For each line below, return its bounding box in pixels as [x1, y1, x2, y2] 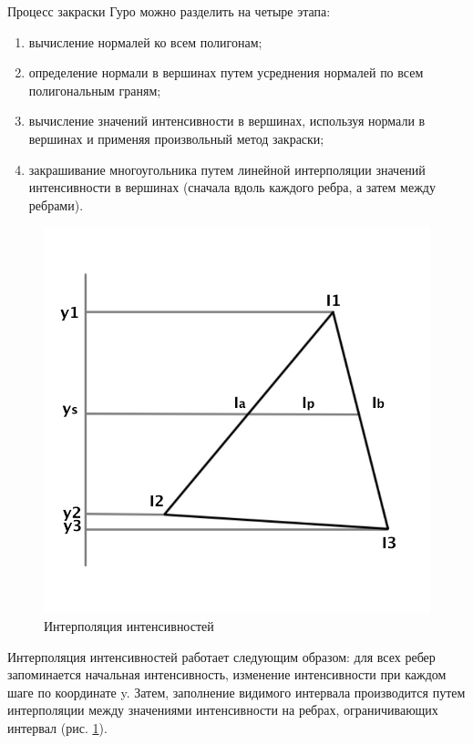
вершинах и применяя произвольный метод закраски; [28, 128, 324, 148]
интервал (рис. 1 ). [7, 718, 108, 737]
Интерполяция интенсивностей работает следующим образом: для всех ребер [7, 647, 436, 666]
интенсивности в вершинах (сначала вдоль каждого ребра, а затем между [28, 178, 436, 197]
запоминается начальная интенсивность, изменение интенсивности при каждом [7, 665, 447, 684]
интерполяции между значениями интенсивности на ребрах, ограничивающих [7, 700, 438, 719]
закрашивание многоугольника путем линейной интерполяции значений [28, 159, 426, 178]
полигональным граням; [28, 80, 161, 99]
